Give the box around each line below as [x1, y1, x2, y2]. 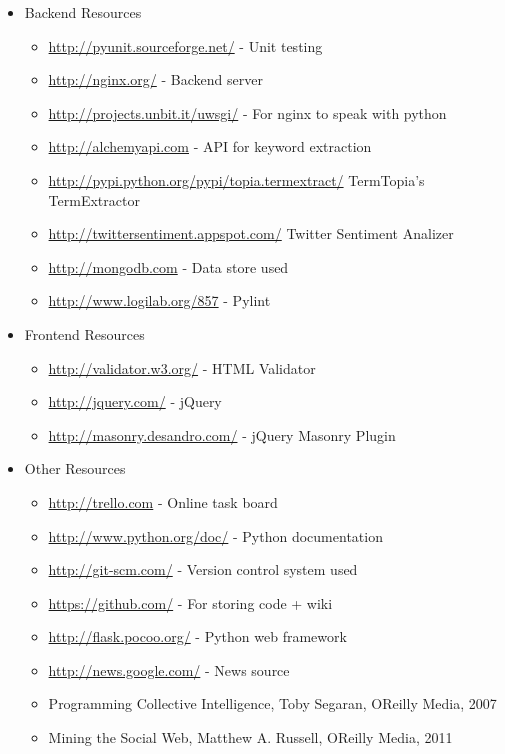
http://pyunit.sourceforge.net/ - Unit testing [48, 35, 323, 56]
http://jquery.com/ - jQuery [48, 391, 222, 412]
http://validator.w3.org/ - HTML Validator [48, 357, 316, 378]
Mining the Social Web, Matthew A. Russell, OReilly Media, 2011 [48, 727, 453, 748]
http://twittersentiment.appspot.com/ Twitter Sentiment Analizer [48, 223, 454, 244]
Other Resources [24, 458, 126, 479]
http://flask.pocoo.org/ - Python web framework [48, 626, 347, 647]
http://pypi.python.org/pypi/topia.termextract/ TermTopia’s [48, 169, 425, 190]
